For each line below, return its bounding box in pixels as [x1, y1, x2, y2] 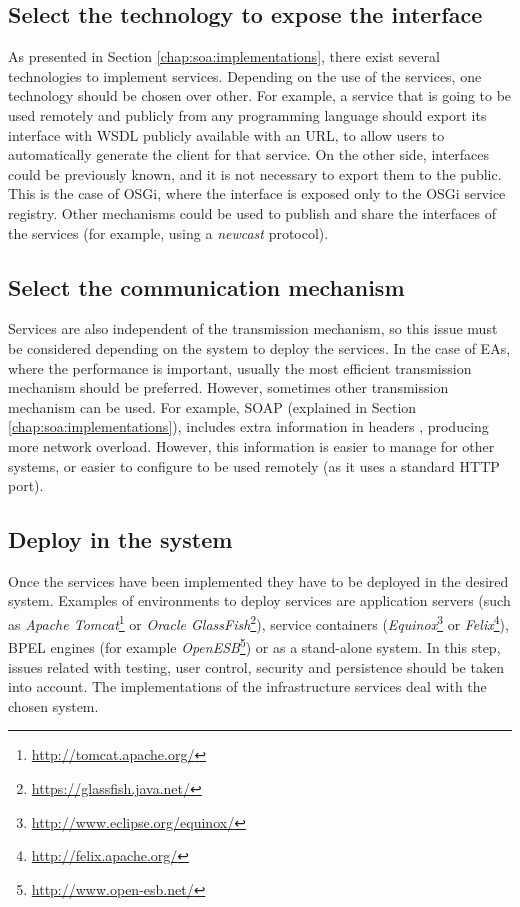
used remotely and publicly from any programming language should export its [8, 104, 487, 125]
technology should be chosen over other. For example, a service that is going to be [8, 85, 512, 106]
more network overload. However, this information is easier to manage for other [8, 435, 495, 456]
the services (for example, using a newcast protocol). [8, 222, 329, 243]
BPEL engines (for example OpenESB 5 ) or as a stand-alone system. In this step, [8, 634, 501, 657]
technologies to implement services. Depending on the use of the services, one [8, 65, 482, 86]
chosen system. [8, 695, 99, 716]
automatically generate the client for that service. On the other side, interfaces [8, 144, 490, 165]
